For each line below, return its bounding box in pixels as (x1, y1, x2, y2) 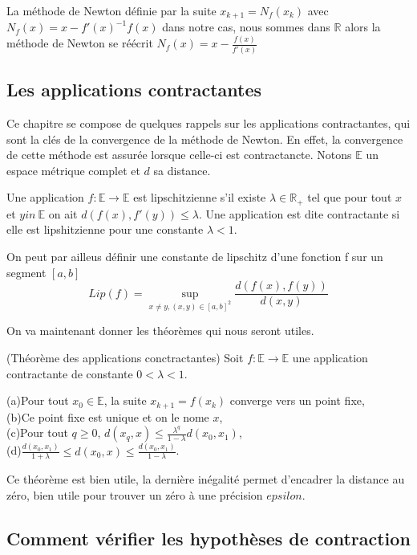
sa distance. (153, 161, 211, 178)
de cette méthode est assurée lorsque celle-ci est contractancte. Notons (6, 146, 352, 163)
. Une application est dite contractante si (198, 205, 400, 222)
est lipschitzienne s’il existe (133, 189, 266, 206)
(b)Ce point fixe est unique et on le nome (6, 408, 209, 425)
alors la (345, 18, 381, 35)
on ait (48, 205, 78, 222)
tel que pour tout (307, 189, 392, 206)
